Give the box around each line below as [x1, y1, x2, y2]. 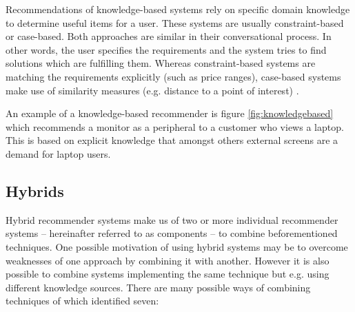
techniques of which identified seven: [6, 293, 159, 308]
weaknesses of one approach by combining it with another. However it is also [6, 253, 329, 267]
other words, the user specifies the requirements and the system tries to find [6, 42, 327, 56]
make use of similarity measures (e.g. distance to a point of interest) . [6, 83, 299, 97]
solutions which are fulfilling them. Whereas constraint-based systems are [6, 56, 316, 70]
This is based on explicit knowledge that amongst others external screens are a [6, 133, 338, 147]
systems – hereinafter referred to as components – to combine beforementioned [6, 226, 338, 240]
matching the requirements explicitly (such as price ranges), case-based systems [6, 69, 341, 83]
